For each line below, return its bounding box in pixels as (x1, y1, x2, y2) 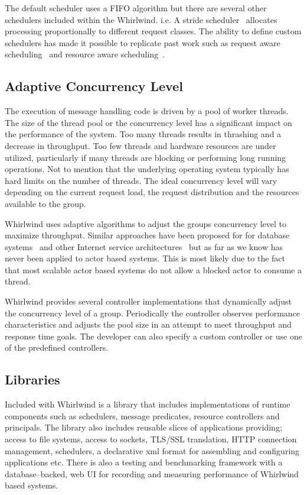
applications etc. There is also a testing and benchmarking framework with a (5, 456, 283, 468)
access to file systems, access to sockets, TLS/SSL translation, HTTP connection (5, 433, 297, 445)
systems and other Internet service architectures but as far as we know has (5, 240, 283, 253)
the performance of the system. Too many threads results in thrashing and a (5, 128, 282, 140)
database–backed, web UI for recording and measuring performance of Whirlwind (5, 467, 299, 480)
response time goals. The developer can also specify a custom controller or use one (5, 329, 302, 342)
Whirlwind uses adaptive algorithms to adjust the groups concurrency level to (5, 217, 286, 229)
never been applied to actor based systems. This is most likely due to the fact (5, 252, 286, 264)
